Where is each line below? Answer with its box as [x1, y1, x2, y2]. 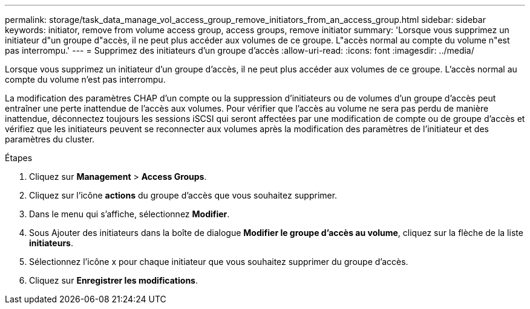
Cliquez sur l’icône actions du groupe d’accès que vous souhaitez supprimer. [29, 190, 338, 200]
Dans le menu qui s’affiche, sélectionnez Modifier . [29, 209, 230, 219]
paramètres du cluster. [5, 134, 95, 144]
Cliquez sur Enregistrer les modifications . [29, 275, 198, 285]
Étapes [5, 153, 33, 163]
